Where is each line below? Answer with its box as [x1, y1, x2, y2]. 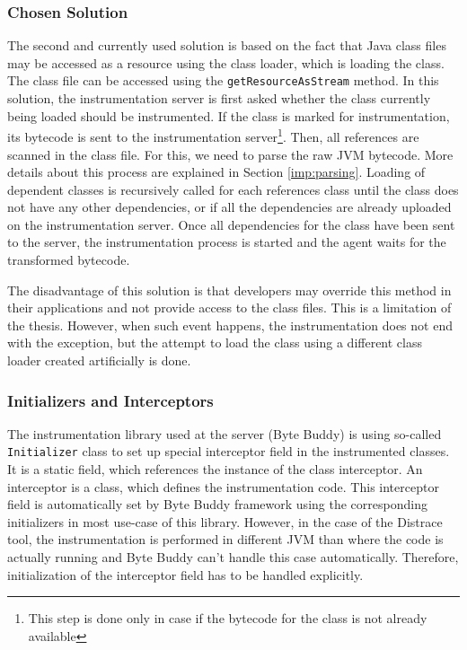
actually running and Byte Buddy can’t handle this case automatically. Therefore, [7, 548, 459, 567]
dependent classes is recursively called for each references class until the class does [7, 180, 459, 198]
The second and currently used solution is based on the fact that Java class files [7, 36, 446, 55]
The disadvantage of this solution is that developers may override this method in [7, 280, 452, 299]
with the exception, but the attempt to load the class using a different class [7, 333, 422, 352]
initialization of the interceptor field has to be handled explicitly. [7, 565, 364, 584]
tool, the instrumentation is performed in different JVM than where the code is [7, 530, 444, 549]
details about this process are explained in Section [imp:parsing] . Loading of [7, 162, 426, 181]
